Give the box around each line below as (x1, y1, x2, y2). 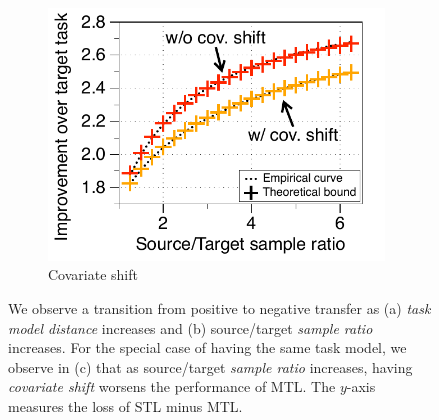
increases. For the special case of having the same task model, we (8, 337, 407, 358)
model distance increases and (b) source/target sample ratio (8, 317, 373, 338)
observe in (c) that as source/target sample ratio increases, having (8, 356, 413, 377)
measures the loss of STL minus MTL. (8, 395, 243, 416)
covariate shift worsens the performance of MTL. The (8, 376, 336, 397)
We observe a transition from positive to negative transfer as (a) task (8, 298, 431, 319)
